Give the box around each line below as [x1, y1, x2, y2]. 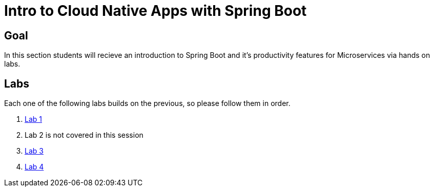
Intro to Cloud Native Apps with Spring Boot [4, 2, 307, 19]
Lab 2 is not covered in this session [25, 131, 143, 140]
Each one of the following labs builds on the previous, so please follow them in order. [4, 99, 291, 108]
